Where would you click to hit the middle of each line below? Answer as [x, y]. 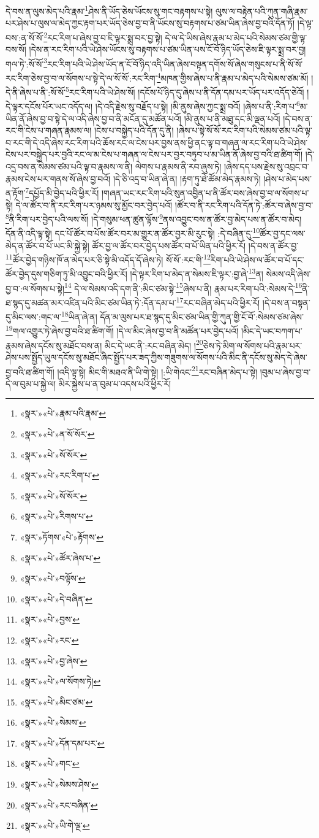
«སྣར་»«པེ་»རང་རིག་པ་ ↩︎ [59, 475]
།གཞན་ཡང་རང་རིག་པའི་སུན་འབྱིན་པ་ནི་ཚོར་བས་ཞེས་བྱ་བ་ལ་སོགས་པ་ [205, 192]
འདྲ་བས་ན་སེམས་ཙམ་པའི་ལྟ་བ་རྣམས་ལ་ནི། [69, 167]
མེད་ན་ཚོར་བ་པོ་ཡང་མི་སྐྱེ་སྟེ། [47, 245]
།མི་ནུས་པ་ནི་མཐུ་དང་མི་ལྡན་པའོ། [232, 118]
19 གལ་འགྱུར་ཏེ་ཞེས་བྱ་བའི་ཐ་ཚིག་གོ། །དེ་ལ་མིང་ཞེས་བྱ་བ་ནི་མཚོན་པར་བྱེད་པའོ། [122, 330]
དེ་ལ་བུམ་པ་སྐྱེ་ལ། [31, 383]
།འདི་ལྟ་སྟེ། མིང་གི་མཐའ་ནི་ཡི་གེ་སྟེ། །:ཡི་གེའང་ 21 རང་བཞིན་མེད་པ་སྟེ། [157, 371]
